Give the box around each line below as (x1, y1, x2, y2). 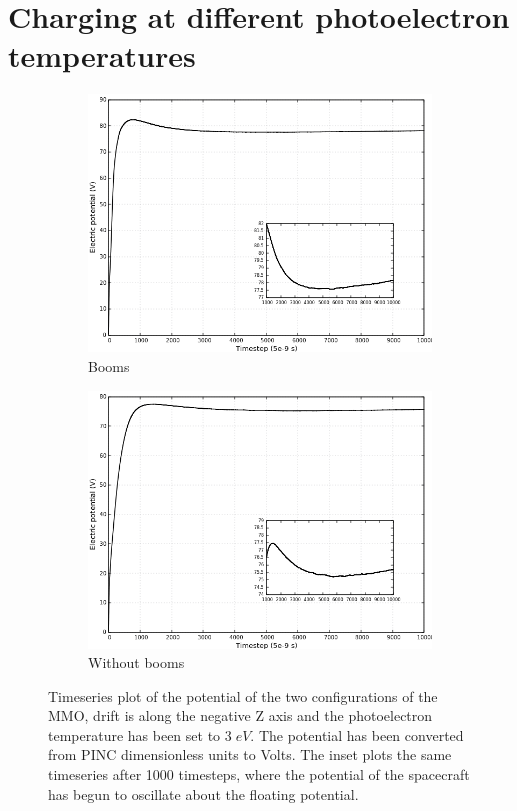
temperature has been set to (48, 724, 221, 745)
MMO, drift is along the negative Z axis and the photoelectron (48, 705, 433, 726)
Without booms (88, 652, 185, 673)
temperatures (8, 35, 196, 76)
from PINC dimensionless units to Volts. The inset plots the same (48, 744, 452, 765)
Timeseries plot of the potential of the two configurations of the (48, 685, 438, 706)
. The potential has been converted (250, 724, 464, 745)
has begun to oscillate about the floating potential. (48, 783, 359, 804)
